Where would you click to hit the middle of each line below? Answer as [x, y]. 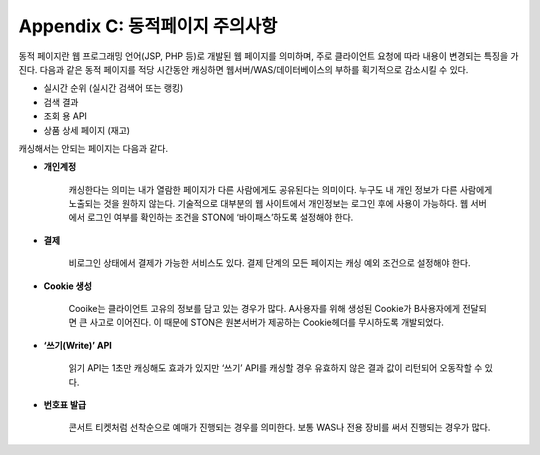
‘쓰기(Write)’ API [77, 345]
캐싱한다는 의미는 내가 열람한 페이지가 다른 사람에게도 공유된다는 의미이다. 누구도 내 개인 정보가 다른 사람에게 [280, 189]
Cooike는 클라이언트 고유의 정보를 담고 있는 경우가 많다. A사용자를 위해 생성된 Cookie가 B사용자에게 [264, 309]
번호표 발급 [65, 404]
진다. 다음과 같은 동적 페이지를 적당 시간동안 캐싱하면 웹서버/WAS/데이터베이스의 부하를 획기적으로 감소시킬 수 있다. [243, 69]
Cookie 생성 [67, 286]
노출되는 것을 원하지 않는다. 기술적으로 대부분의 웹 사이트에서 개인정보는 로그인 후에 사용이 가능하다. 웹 [268, 204]
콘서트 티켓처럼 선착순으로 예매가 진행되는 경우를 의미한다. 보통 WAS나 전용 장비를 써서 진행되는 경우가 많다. [279, 427]
